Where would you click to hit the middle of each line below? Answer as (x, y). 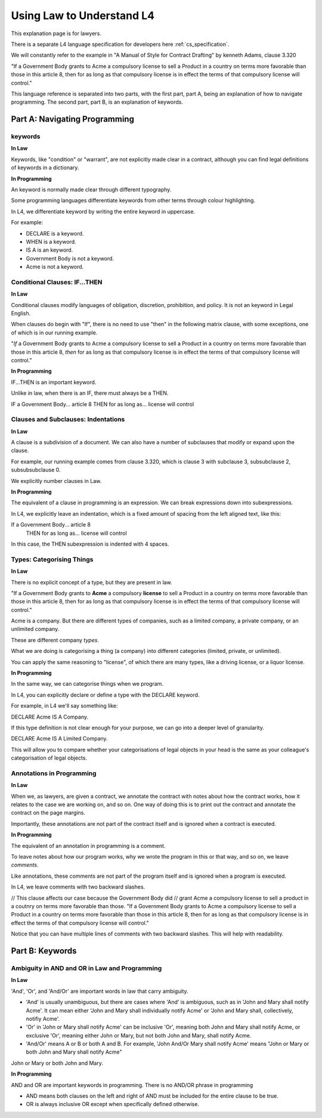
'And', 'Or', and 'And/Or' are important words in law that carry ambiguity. (100, 991)
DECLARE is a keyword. (55, 233)
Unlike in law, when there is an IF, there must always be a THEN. (90, 393)
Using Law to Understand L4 (83, 16)
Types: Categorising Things (52, 559)
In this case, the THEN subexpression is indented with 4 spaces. (90, 544)
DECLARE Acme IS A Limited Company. (59, 739)
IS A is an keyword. (49, 250)
